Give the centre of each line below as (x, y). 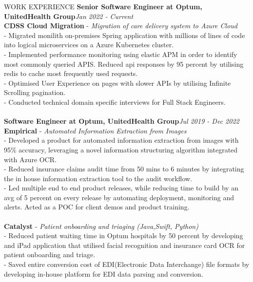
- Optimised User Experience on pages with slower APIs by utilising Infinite (117, 83)
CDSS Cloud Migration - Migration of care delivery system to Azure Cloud (121, 26)
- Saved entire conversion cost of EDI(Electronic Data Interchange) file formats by (127, 264)
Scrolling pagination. (35, 92)
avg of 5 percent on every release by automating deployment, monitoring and (119, 197)
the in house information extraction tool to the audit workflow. (98, 178)
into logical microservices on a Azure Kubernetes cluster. (89, 45)
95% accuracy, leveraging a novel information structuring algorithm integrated (121, 149)
